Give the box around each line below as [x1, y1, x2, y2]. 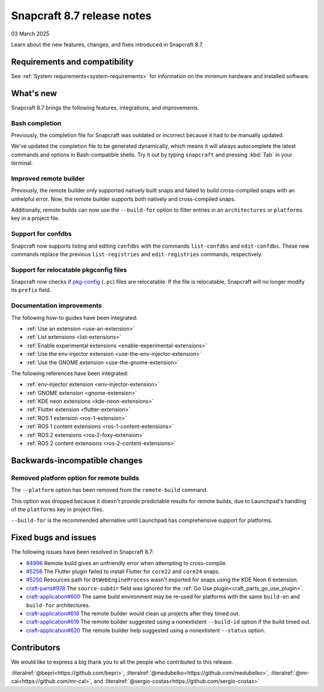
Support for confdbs [11, 230, 72, 238]
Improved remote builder [11, 174, 85, 183]
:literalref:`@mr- [270, 669, 310, 676]
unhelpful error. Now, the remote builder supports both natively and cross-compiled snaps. [11, 195, 236, 203]
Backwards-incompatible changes [11, 455, 143, 465]
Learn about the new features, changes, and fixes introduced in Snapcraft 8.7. [11, 41, 204, 48]
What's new [11, 88, 57, 99]
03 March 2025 [11, 30, 50, 37]
